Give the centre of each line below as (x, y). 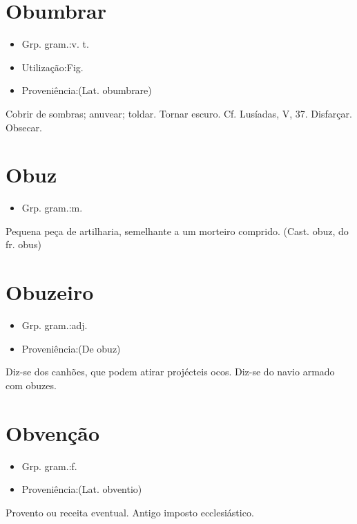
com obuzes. (31, 385)
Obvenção (52, 432)
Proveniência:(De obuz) (71, 348)
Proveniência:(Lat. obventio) (82, 489)
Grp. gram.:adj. (55, 325)
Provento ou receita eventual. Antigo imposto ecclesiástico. (130, 512)
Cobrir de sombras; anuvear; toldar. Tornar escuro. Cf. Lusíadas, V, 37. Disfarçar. (179, 113)
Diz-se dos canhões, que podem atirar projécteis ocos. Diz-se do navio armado (170, 372)
